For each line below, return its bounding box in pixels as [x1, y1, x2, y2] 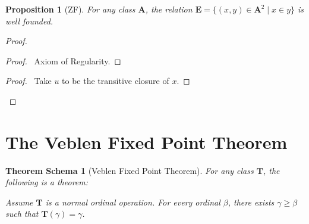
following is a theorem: [5, 176, 89, 188]
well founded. [5, 14, 53, 27]
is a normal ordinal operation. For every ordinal [45, 195, 220, 208]
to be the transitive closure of [62, 74, 169, 87]
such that [5, 207, 39, 220]
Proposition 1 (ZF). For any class [5, 3, 135, 15]
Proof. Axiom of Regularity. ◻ [5, 54, 121, 67]
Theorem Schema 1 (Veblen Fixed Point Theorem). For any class [5, 164, 254, 176]
